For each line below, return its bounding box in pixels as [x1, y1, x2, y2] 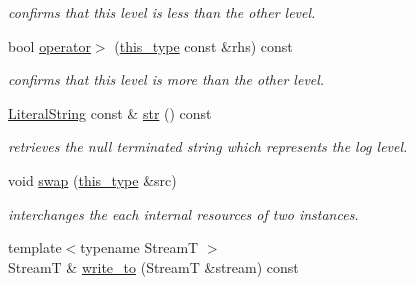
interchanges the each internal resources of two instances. [8, 203, 359, 224]
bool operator [8, 35, 91, 56]
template [8, 237, 62, 258]
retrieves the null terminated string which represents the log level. [8, 136, 408, 157]
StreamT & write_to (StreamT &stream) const [8, 256, 299, 277]
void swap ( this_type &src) [8, 169, 177, 190]
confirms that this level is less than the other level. [8, 2, 316, 22]
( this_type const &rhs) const [114, 35, 293, 56]
